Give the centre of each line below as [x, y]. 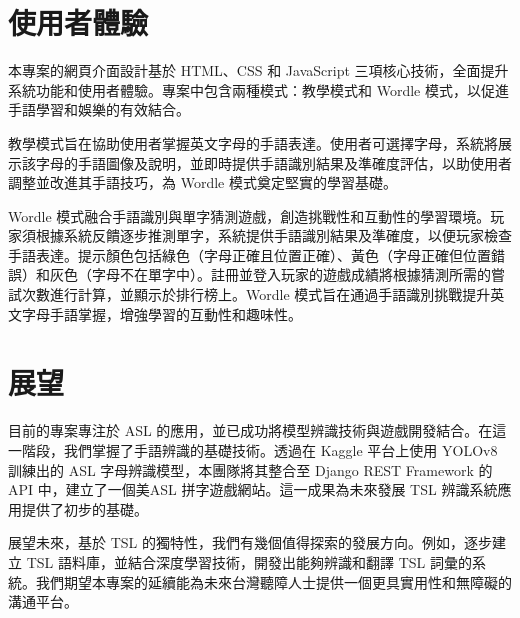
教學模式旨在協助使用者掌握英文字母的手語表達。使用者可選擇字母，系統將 [253, 142]
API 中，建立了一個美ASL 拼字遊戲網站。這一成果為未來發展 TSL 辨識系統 [253, 489]
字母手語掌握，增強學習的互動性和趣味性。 [161, 313]
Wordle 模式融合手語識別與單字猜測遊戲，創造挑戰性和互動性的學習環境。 [249, 215]
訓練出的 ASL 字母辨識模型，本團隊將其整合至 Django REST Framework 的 [250, 469]
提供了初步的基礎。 [84, 508]
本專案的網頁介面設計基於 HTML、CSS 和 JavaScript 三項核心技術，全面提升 [258, 70]
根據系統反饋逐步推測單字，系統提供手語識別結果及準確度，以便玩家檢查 [273, 235]
